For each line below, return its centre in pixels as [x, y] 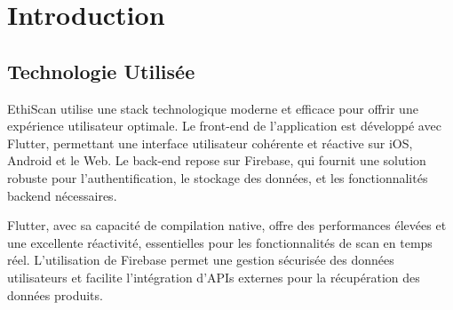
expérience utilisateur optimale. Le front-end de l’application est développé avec [224, 126]
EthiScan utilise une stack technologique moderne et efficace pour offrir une [213, 108]
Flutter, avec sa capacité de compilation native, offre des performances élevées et [227, 225]
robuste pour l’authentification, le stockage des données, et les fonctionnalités [218, 177]
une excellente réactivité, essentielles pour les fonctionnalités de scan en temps [220, 242]
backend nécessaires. [62, 195]
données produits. [55, 294]
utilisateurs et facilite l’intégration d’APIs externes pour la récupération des [214, 277]
